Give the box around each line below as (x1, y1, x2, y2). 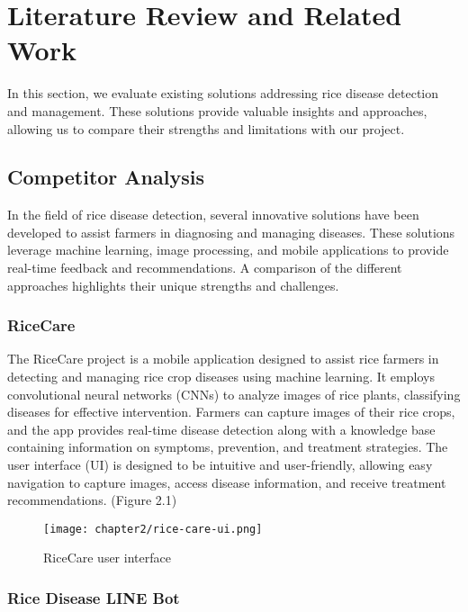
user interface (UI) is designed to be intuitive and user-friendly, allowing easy (7, 455, 433, 474)
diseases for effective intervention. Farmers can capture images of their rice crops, (7, 402, 455, 421)
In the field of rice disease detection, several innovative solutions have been (7, 205, 419, 224)
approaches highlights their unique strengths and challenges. (7, 275, 339, 294)
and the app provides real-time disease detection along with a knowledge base (7, 419, 436, 438)
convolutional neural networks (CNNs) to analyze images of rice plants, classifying (7, 384, 461, 403)
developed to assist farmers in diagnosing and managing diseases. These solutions (7, 222, 455, 241)
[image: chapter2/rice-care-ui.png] (43, 522, 263, 535)
